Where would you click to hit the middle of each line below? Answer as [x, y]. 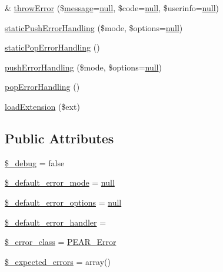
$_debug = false [35, 162]
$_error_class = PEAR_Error [61, 242]
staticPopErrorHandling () [52, 47]
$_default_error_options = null [63, 202]
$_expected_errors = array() [58, 261]
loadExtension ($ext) [42, 106]
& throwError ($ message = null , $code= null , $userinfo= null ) [112, 8]
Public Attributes [59, 138]
